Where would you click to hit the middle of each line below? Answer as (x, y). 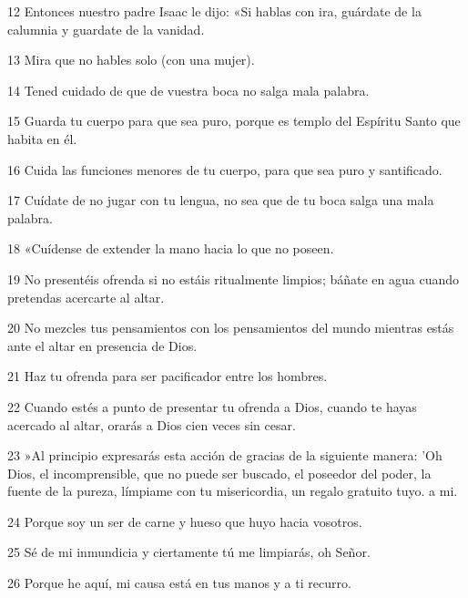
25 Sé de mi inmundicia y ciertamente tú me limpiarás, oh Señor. (189, 552)
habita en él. (42, 138)
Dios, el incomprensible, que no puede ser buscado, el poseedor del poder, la (219, 473)
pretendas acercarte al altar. (86, 297)
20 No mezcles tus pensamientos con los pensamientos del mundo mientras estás (231, 328)
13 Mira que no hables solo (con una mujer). (131, 60)
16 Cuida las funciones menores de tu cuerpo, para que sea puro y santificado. (225, 169)
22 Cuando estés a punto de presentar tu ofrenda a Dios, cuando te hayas (212, 406)
